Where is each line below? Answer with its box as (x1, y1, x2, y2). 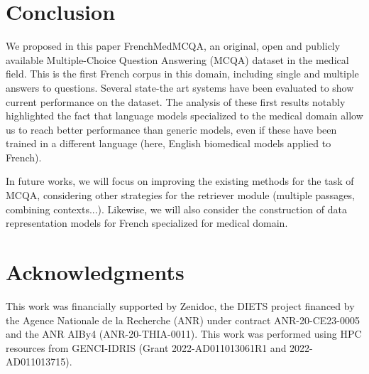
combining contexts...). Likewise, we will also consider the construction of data (6, 201, 347, 216)
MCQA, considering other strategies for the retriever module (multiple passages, (6, 188, 355, 203)
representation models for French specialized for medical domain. (6, 215, 288, 230)
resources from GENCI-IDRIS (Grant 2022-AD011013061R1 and (6, 340, 287, 355)
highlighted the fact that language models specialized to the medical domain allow (6, 108, 363, 123)
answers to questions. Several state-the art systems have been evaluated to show (6, 80, 354, 95)
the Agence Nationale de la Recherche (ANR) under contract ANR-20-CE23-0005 (6, 312, 360, 327)
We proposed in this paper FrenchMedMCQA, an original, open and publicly (6, 38, 341, 53)
